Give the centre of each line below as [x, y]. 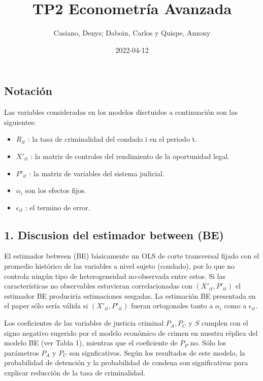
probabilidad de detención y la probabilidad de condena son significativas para [126, 362]
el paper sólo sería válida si [46, 306]
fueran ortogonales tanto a [172, 306]
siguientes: [20, 122]
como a [235, 306]
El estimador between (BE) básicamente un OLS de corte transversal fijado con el [132, 256]
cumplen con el [225, 323]
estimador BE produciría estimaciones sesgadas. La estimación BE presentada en [130, 295]
